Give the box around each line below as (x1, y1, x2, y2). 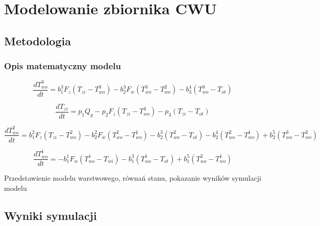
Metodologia (4, 33, 71, 48)
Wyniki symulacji (4, 207, 97, 223)
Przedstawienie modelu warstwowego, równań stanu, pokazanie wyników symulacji (4, 173, 261, 183)
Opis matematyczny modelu (4, 60, 121, 72)
